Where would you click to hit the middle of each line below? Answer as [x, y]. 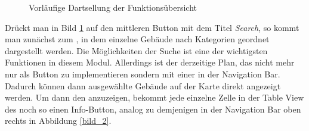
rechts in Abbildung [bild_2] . [58, 121]
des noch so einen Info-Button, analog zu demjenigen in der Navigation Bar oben [153, 109]
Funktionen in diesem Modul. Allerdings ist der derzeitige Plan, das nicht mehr [150, 62]
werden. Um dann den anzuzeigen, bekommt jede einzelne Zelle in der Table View [154, 97]
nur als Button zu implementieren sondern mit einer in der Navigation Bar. [143, 74]
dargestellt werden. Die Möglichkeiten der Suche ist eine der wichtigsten [136, 50]
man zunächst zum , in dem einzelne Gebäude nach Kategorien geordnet [137, 39]
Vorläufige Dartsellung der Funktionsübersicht [113, 7]
